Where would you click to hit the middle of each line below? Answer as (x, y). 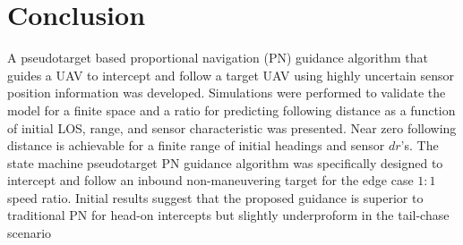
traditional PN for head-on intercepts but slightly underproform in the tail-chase (228, 215)
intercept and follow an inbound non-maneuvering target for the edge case (210, 180)
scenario (30, 233)
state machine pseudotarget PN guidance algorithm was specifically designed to (225, 162)
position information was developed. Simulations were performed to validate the (227, 93)
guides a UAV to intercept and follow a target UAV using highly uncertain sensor (231, 75)
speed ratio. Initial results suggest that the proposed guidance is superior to (215, 197)
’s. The (420, 145)
